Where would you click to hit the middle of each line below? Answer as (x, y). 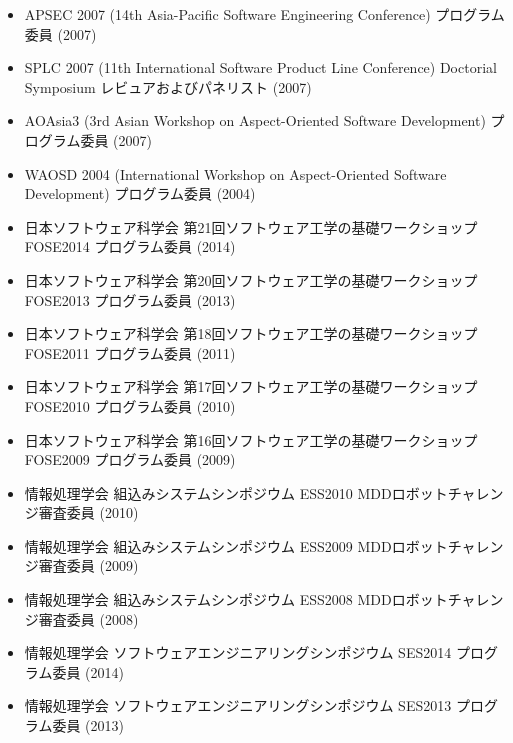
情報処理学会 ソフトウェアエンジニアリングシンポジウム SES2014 (238, 652)
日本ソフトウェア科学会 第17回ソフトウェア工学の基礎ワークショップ (251, 386)
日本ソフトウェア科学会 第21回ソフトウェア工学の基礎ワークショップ (251, 226)
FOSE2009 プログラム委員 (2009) (130, 459)
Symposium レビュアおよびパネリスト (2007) (168, 86)
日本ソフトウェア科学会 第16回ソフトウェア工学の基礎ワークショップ (251, 439)
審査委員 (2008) (88, 618)
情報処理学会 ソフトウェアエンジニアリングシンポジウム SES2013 (238, 705)
